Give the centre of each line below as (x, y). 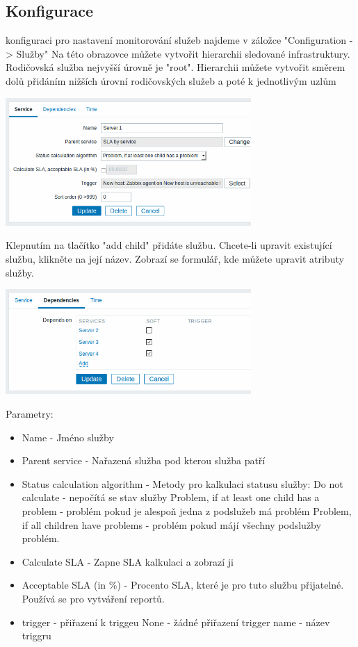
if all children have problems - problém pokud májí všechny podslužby (171, 524)
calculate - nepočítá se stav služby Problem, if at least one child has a (171, 497)
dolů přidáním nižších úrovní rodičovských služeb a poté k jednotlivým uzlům (171, 80)
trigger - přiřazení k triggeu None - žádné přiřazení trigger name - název (176, 622)
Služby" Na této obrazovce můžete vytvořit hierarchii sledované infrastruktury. (183, 53)
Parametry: (30, 414)
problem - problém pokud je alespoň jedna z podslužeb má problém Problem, (187, 511)
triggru (36, 636)
